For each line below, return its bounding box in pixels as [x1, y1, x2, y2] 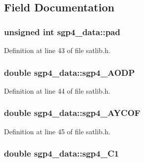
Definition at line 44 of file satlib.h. [4, 85, 110, 96]
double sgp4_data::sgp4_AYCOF [4, 107, 141, 119]
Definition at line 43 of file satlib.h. [4, 45, 110, 55]
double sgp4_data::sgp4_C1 [4, 147, 119, 160]
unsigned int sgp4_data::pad [4, 25, 120, 38]
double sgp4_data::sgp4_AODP [4, 66, 135, 78]
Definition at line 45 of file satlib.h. [4, 126, 110, 136]
